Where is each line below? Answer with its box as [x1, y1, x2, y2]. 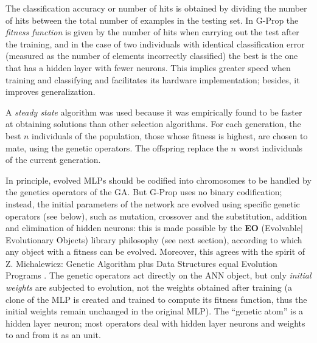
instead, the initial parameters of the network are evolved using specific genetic [5, 197, 300, 210]
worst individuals [239, 141, 303, 154]
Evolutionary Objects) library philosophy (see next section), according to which [5, 233, 302, 246]
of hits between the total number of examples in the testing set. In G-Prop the [5, 13, 299, 26]
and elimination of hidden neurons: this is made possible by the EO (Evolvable [5, 221, 301, 234]
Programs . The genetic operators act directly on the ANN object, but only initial [5, 269, 312, 282]
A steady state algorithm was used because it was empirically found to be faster [5, 105, 302, 118]
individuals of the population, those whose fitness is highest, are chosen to [32, 129, 308, 142]
